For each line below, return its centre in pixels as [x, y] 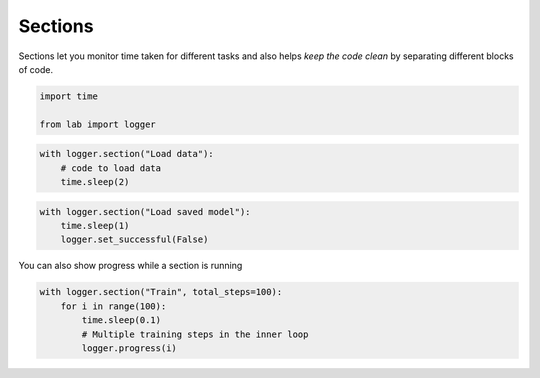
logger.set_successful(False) [134, 239]
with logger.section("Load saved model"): [145, 211]
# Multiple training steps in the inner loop [195, 334]
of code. [36, 69]
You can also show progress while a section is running [130, 266]
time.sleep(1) [95, 226]
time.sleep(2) [95, 182]
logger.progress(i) [129, 348]
